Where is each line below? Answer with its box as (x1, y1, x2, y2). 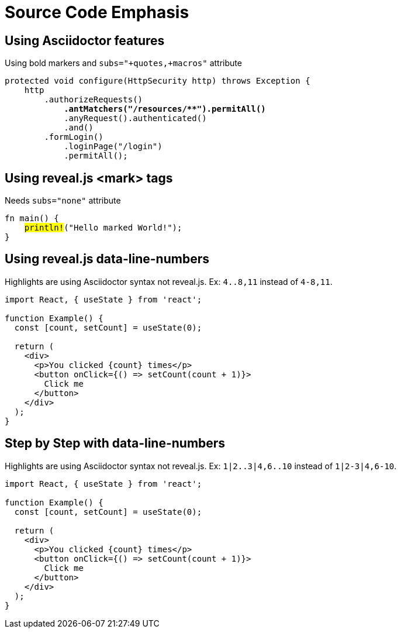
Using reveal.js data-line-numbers (5, 252, 209, 267)
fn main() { (5, 214, 59, 223)
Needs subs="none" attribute (5, 195, 121, 206)
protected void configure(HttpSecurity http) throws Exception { (5, 76, 310, 86)
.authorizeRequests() (44, 95, 143, 105)
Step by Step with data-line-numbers (5, 436, 226, 451)
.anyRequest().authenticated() (64, 113, 207, 123)
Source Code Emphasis (5, 2, 189, 22)
